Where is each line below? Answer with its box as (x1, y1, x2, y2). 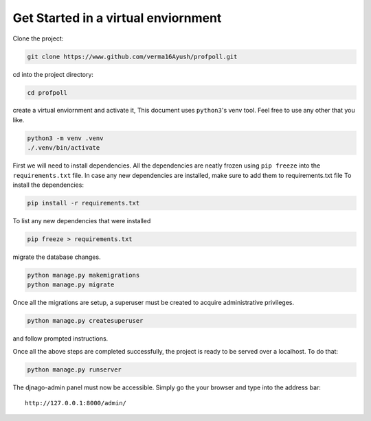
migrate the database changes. (12, 253, 101, 261)
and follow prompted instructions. (12, 334, 109, 343)
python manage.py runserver (27, 365, 122, 374)
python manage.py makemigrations (27, 271, 140, 279)
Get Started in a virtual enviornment (12, 10, 222, 25)
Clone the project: (12, 34, 64, 43)
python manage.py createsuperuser (27, 317, 144, 325)
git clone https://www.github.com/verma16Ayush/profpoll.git (27, 52, 238, 60)
